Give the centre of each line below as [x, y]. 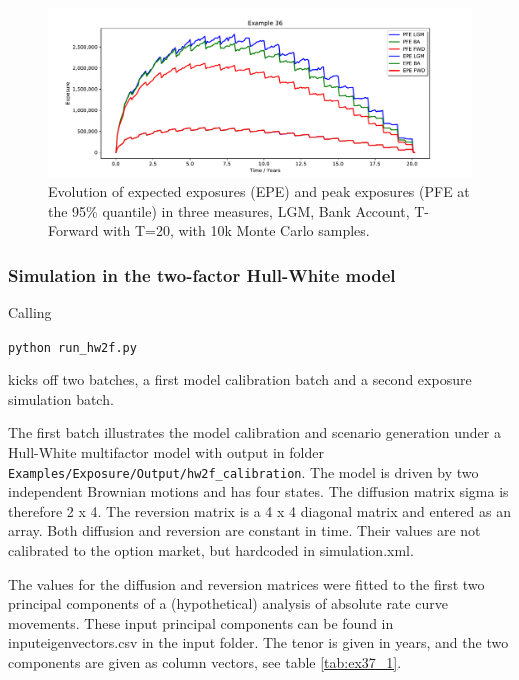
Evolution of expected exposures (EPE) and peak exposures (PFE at [259, 190]
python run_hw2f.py [72, 347]
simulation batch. [61, 398]
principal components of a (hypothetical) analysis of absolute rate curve [228, 603]
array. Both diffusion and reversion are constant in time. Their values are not [244, 530]
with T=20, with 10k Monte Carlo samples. [236, 230]
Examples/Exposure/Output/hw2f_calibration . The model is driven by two [243, 471]
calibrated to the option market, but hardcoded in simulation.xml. [211, 550]
